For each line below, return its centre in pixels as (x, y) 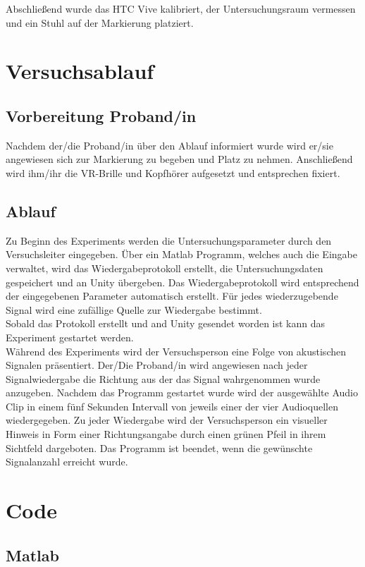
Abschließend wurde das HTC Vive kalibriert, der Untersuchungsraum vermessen (181, 8)
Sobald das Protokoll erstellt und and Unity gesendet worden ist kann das (166, 323)
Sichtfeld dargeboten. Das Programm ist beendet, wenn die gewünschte (159, 447)
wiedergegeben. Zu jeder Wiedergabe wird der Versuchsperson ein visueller (167, 420)
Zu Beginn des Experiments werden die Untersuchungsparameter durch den (169, 240)
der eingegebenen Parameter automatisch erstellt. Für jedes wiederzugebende (172, 296)
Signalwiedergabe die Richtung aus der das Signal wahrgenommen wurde (163, 378)
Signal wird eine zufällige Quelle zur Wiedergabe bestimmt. (134, 309)
